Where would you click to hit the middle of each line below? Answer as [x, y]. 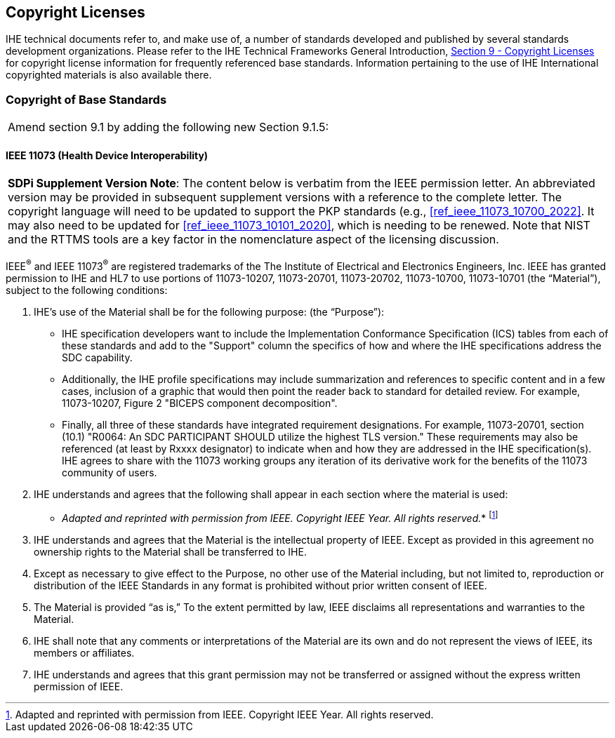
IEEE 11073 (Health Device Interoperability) [107, 155]
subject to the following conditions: [87, 290]
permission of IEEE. [79, 686]
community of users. [110, 473]
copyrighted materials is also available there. [109, 75]
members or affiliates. [84, 652]
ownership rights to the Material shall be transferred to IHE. [170, 551]
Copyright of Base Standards [86, 99]
